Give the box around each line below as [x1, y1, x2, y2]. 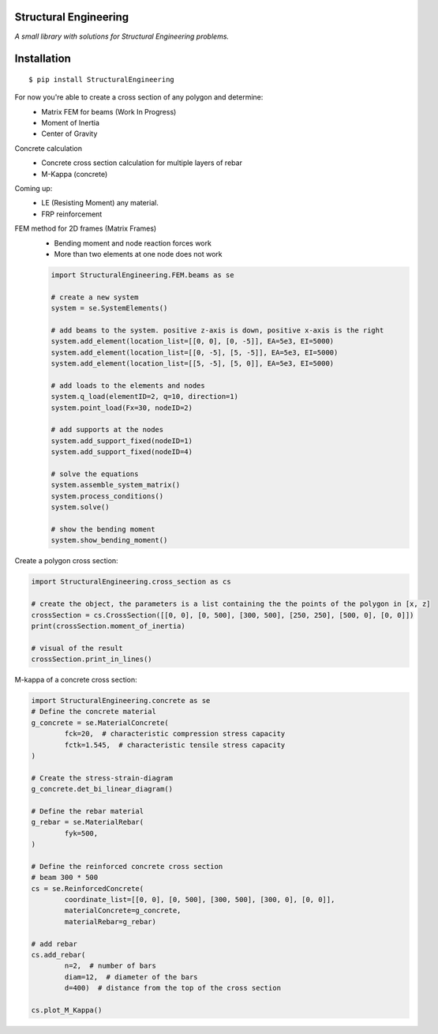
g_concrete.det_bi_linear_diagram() [31, 784, 174, 794]
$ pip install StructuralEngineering [28, 75, 175, 84]
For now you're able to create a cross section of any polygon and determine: [14, 92, 264, 102]
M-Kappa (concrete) [41, 169, 108, 179]
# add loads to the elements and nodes [51, 381, 205, 390]
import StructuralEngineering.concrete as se [31, 696, 211, 705]
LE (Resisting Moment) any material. [41, 198, 159, 208]
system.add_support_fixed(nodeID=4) [51, 447, 193, 457]
